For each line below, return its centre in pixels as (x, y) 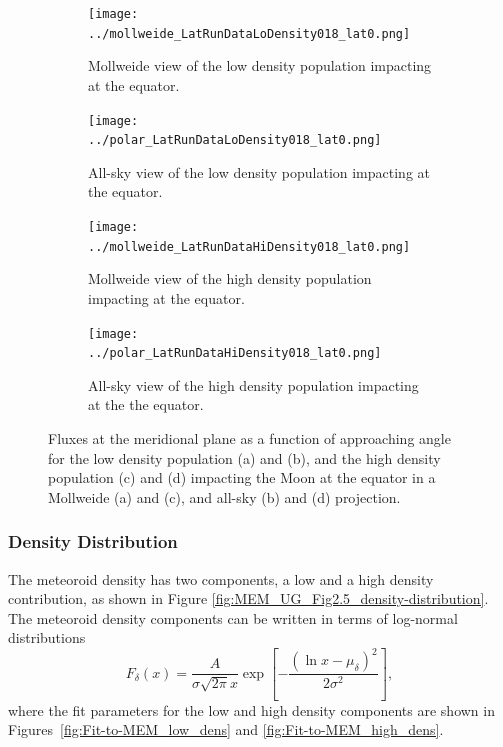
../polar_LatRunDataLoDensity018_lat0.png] (235, 140)
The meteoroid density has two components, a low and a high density (221, 578)
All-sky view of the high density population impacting (253, 384)
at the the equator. (146, 404)
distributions (47, 637)
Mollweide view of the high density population (230, 278)
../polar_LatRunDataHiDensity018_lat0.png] (235, 353)
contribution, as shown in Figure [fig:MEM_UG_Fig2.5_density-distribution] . (248, 598)
